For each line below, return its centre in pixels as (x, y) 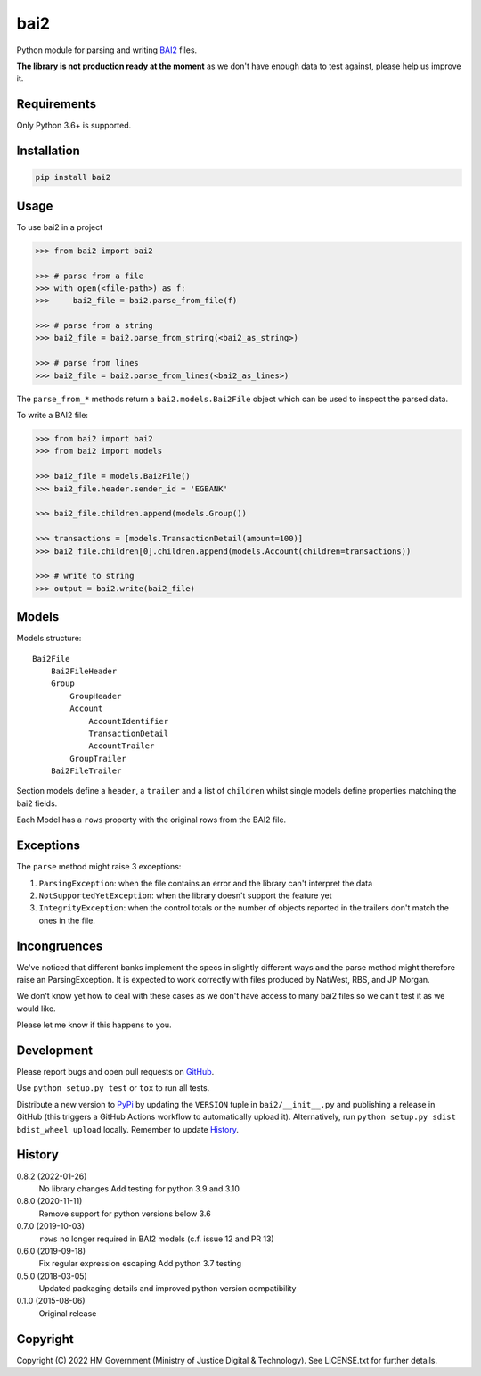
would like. (37, 1009)
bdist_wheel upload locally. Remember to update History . (128, 1129)
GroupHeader (96, 696)
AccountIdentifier (129, 721)
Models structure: (49, 639)
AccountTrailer (122, 746)
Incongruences (60, 946)
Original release (68, 1313)
